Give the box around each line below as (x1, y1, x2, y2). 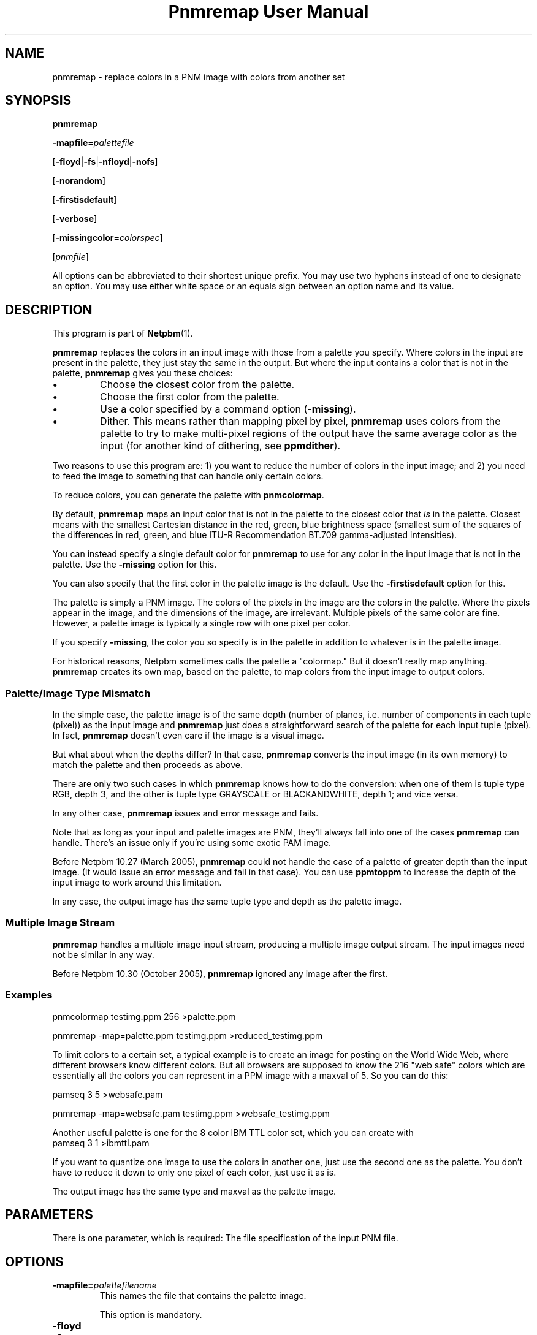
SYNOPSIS (5, 93, 72, 108)
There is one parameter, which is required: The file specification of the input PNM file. (52, 1233, 398, 1244)
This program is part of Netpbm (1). (52, 328, 193, 339)
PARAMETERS (5, 1206, 93, 1222)
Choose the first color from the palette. (100, 390, 280, 403)
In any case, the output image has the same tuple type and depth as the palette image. (52, 896, 402, 907)
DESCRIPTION (5, 302, 93, 318)
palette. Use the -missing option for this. (52, 559, 217, 570)
